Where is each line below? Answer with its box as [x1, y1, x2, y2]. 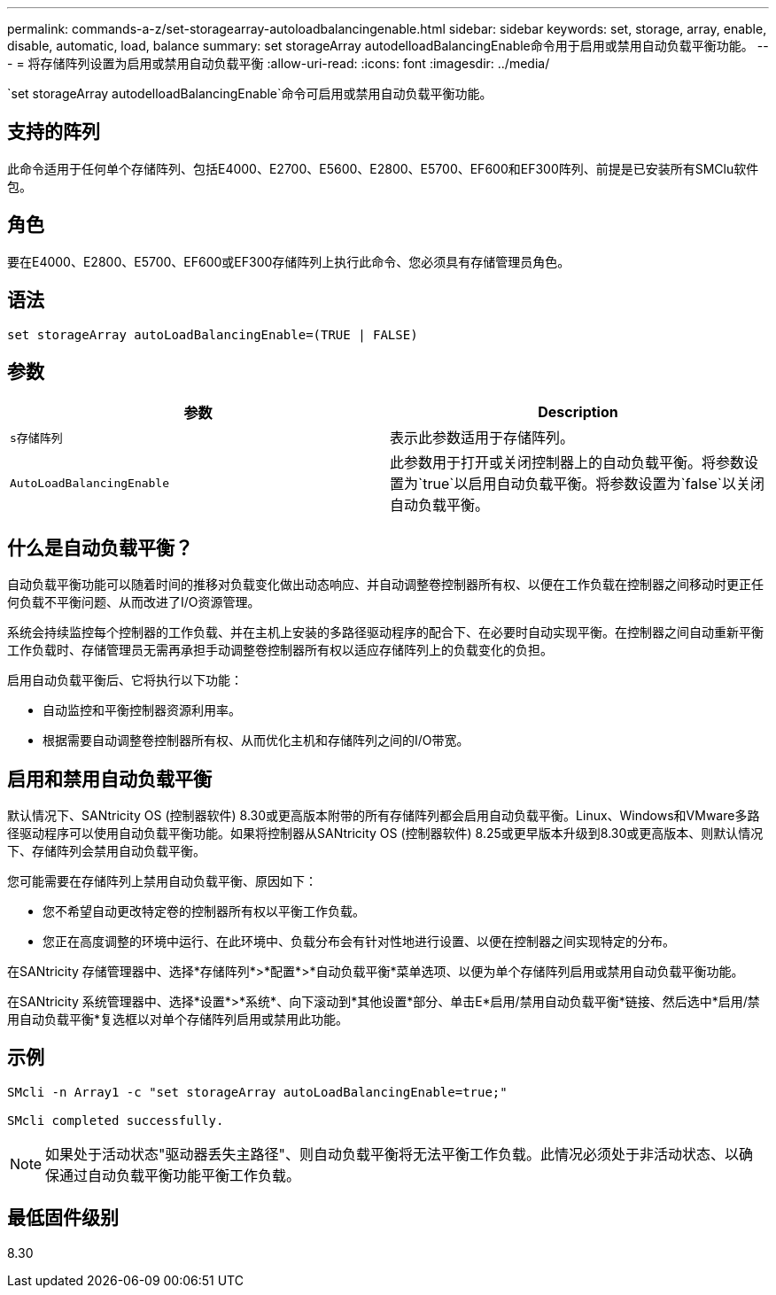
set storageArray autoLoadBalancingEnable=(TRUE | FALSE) [7, 327, 418, 342]
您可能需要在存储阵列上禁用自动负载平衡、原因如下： [7, 873, 317, 889]
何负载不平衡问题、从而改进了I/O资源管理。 [7, 594, 260, 610]
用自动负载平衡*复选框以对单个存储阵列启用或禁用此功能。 [7, 1012, 349, 1027]
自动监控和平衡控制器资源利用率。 [43, 702, 241, 718]
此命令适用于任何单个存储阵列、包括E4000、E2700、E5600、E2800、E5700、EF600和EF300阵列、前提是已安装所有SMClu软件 [7, 160, 759, 176]
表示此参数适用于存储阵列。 [390, 429, 575, 447]
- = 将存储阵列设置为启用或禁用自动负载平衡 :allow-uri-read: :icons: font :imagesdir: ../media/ [7, 56, 550, 71]
